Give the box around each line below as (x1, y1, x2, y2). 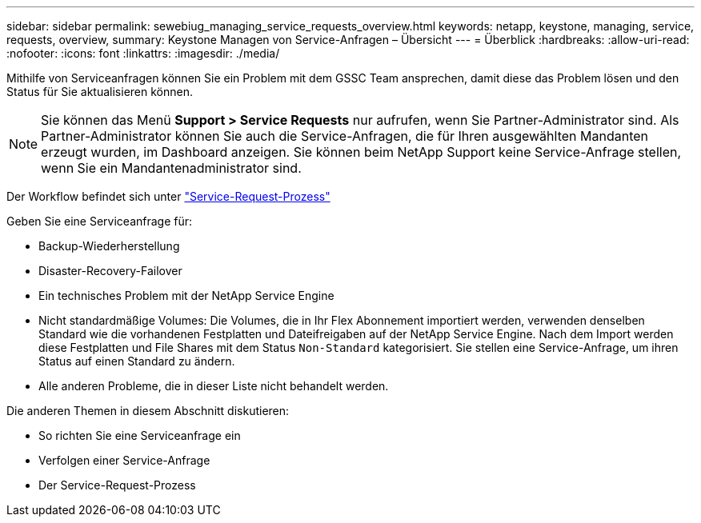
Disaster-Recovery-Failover (38, 264, 182, 277)
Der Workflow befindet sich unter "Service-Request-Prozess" (6, 190, 330, 203)
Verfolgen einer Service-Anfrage (38, 453, 210, 467)
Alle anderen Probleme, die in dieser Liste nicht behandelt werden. (38, 379, 389, 393)
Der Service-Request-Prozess (38, 478, 196, 492)
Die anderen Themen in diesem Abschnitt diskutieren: (6, 404, 290, 417)
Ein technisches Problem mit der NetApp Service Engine (38, 289, 334, 302)
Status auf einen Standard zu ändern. (38, 354, 235, 368)
